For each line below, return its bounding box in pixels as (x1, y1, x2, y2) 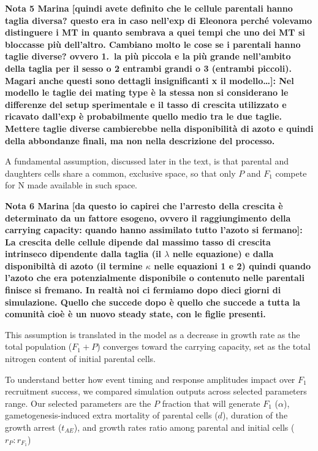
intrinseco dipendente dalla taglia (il (5, 247, 161, 260)
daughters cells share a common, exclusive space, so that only (5, 166, 236, 179)
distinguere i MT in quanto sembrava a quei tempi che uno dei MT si (5, 26, 305, 39)
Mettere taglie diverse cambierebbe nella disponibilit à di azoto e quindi (5, 121, 314, 134)
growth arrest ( (5, 421, 62, 433)
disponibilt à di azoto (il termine (5, 259, 143, 272)
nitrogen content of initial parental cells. (5, 352, 156, 365)
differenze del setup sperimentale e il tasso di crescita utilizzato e (5, 98, 287, 110)
